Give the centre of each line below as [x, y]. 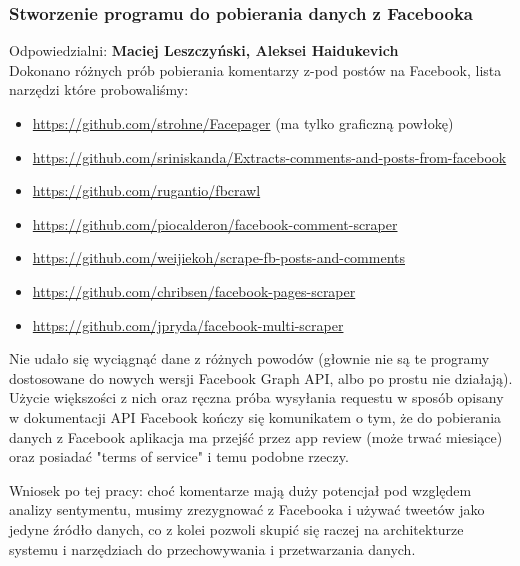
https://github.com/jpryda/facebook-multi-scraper [188, 324]
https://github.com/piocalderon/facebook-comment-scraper [215, 223]
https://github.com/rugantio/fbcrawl [146, 190]
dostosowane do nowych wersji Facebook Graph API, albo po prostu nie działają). [261, 377]
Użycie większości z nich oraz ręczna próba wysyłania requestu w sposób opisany [256, 397]
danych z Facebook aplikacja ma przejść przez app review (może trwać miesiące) [256, 436]
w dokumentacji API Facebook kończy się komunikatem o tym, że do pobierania [255, 416]
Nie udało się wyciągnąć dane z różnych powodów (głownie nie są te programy [249, 358]
